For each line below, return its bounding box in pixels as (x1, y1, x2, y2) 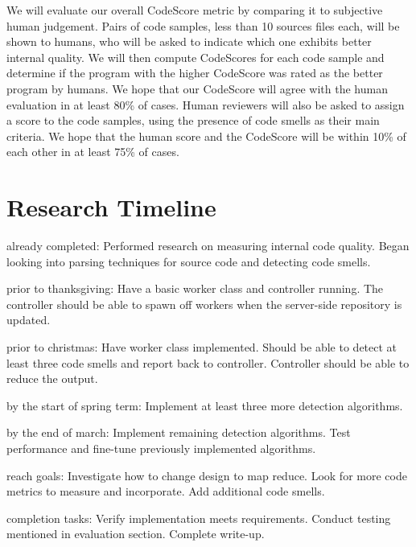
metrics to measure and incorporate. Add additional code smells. (6, 483, 325, 500)
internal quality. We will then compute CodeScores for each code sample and (6, 48, 385, 65)
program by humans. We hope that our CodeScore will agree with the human (6, 80, 388, 97)
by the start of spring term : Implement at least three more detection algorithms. (6, 397, 403, 413)
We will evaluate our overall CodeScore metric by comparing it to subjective (6, 2, 383, 18)
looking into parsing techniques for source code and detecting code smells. (6, 253, 371, 269)
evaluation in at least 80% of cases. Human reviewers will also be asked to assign (6, 96, 405, 113)
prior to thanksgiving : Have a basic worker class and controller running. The (6, 280, 384, 297)
